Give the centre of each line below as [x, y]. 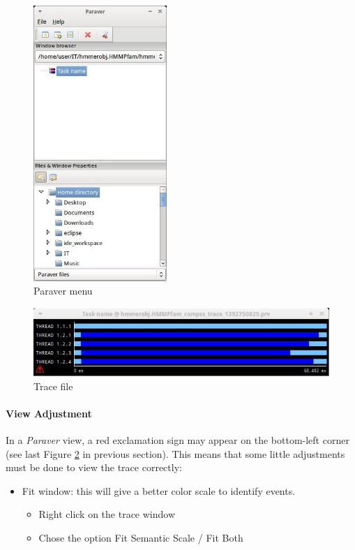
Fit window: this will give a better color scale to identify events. [159, 490]
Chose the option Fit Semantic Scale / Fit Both [141, 538]
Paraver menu [63, 291]
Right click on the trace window [107, 514]
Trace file [53, 386]
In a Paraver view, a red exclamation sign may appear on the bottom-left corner [177, 440]
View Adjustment [49, 413]
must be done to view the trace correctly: [94, 467]
